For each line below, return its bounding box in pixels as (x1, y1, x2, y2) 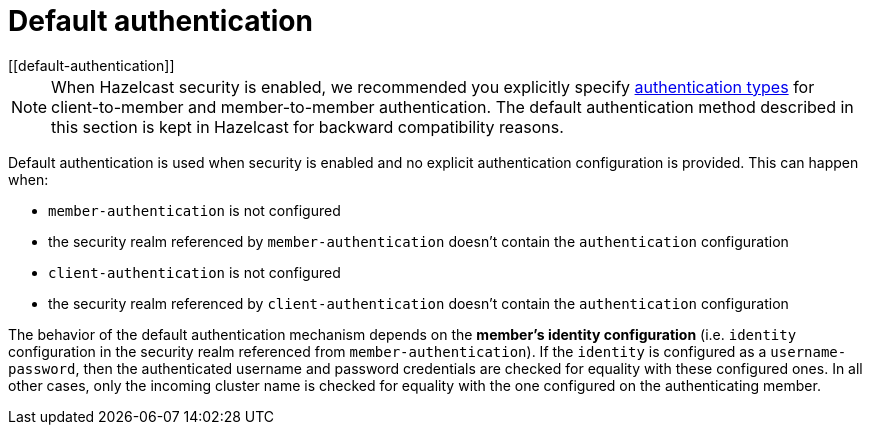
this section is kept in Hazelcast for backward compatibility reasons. (51, 116, 564, 137)
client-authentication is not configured (48, 263, 341, 281)
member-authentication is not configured (48, 201, 341, 219)
